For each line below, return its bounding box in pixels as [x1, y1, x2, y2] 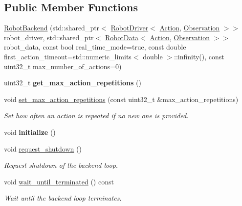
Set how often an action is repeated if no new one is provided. [4, 110, 189, 121]
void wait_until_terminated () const [4, 176, 114, 186]
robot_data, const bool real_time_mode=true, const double [4, 42, 186, 52]
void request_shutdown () [4, 143, 82, 154]
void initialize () [4, 127, 56, 137]
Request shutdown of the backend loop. [4, 160, 118, 170]
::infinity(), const [174, 51, 224, 61]
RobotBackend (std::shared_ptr [4, 23, 100, 33]
